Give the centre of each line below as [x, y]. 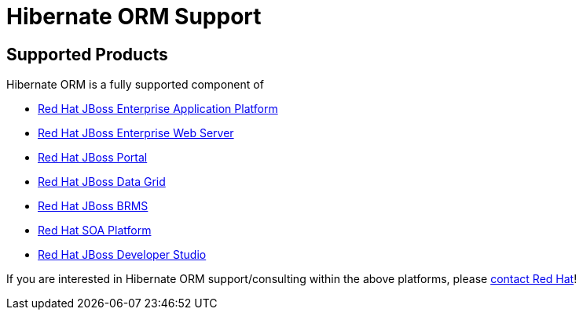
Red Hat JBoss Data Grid [102, 182]
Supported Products [87, 54]
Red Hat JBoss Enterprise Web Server [136, 133]
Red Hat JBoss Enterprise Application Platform [158, 109]
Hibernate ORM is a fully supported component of [135, 85]
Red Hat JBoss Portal [93, 158]
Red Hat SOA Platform [95, 231]
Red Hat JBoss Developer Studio [122, 255]
